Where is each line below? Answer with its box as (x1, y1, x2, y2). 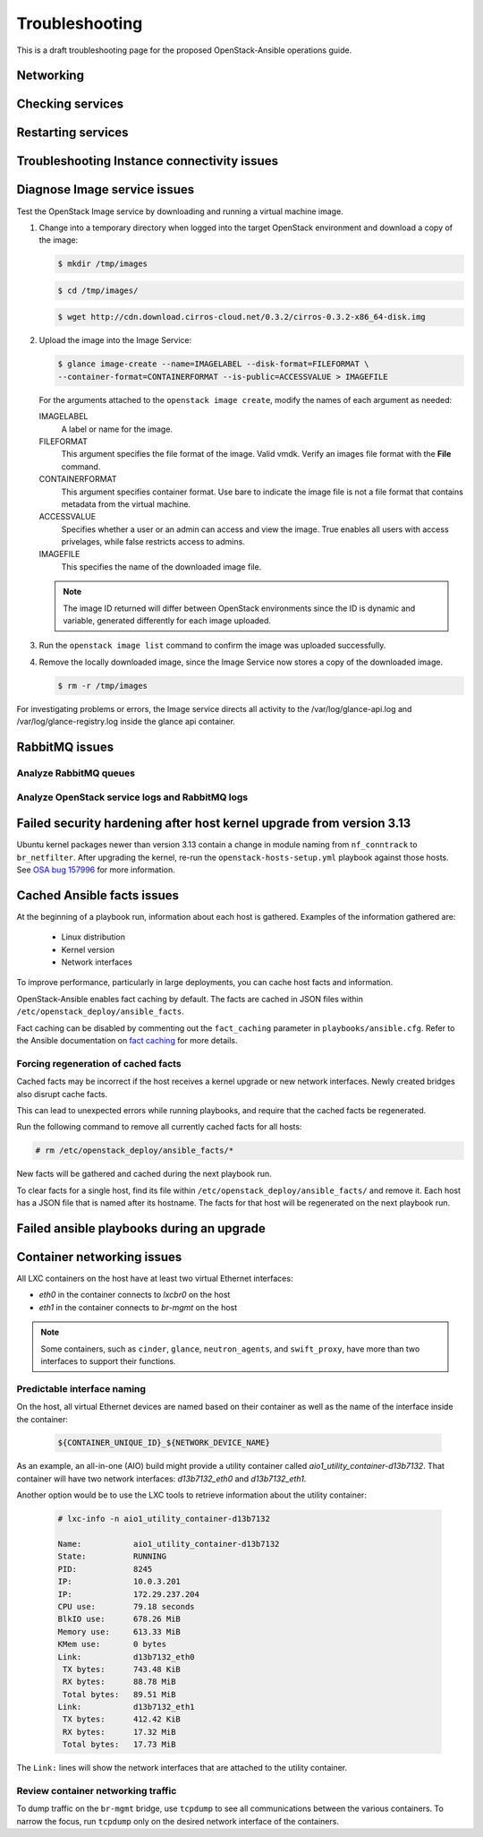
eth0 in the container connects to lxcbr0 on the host (38, 1290, 231, 1300)
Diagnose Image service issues (16, 182, 195, 197)
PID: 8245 (57, 1564, 153, 1574)
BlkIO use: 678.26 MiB (57, 1614, 181, 1625)
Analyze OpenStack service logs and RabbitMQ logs (16, 791, 249, 803)
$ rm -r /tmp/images (57, 681, 148, 691)
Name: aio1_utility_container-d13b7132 (57, 1539, 280, 1549)
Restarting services (16, 125, 129, 141)
